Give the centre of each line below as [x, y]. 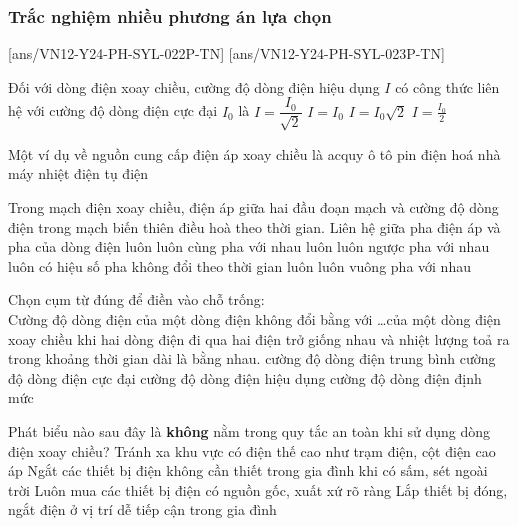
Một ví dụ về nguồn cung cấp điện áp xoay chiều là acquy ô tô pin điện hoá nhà [254, 153]
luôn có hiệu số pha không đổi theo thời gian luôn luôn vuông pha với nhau [239, 265]
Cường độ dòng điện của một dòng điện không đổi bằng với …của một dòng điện [254, 319]
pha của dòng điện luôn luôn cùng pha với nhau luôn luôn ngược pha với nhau [249, 246]
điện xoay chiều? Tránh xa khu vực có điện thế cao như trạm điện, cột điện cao [252, 450]
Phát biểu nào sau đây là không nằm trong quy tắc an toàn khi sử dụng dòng [249, 430]
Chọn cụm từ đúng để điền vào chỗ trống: [136, 299]
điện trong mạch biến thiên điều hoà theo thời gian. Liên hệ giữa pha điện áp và [254, 226]
